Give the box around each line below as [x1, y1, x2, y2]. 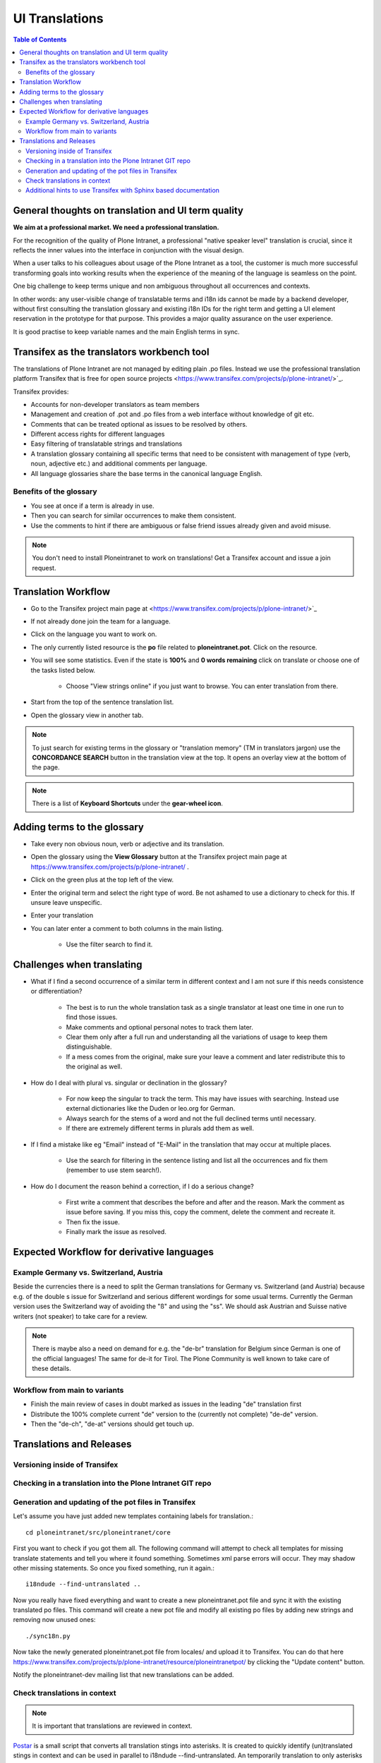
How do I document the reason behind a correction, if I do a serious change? [30, 1182, 254, 1190]
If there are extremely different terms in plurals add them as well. [66, 1124, 254, 1133]
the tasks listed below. [30, 666, 95, 674]
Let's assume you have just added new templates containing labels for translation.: [13, 1512, 254, 1520]
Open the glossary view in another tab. [30, 711, 144, 719]
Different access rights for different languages [30, 430, 165, 439]
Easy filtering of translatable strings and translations [30, 439, 183, 448]
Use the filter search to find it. [66, 940, 153, 948]
